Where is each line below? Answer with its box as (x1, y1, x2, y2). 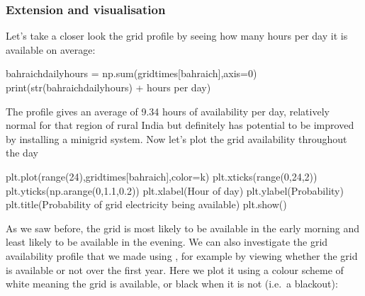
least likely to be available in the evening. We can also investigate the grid (6, 234, 328, 249)
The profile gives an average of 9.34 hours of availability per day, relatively (6, 103, 330, 118)
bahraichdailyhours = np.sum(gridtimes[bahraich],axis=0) (6, 66, 257, 81)
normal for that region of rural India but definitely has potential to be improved (6, 118, 354, 132)
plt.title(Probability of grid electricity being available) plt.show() (6, 197, 287, 212)
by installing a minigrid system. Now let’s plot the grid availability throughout (6, 131, 347, 146)
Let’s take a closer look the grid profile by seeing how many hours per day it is (6, 28, 348, 43)
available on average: (6, 42, 96, 57)
